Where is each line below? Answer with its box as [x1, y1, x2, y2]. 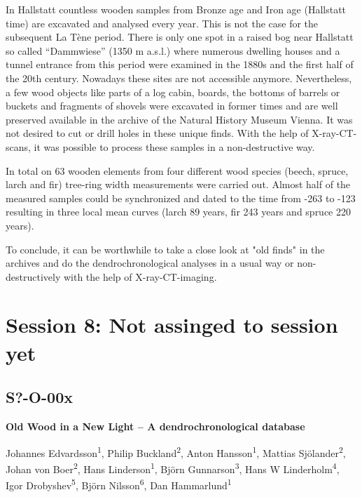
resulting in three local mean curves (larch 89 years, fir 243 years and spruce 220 [6, 204, 351, 219]
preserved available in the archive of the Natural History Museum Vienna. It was [6, 112, 353, 126]
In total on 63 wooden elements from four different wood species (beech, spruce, [6, 163, 349, 178]
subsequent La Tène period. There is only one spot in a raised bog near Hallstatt [6, 29, 354, 44]
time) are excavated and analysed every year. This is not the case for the [6, 15, 319, 30]
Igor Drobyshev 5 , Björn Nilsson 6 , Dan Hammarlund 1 [6, 476, 232, 492]
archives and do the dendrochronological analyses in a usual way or [6, 256, 294, 270]
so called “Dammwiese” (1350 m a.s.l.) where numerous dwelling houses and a [6, 43, 340, 58]
